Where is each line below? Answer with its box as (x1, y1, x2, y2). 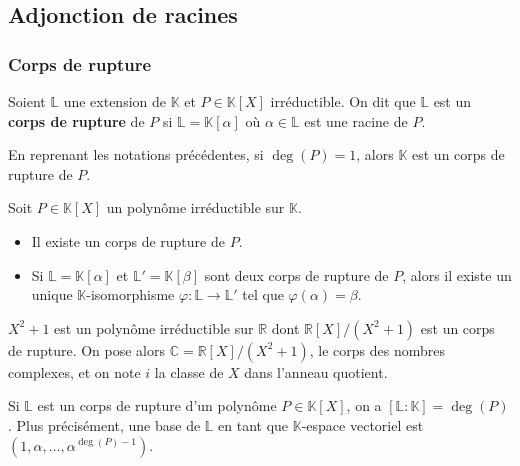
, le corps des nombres (309, 339, 445, 360)
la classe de (154, 361, 224, 382)
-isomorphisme (86, 284, 175, 305)
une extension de (63, 91, 166, 111)
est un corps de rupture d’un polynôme (37, 395, 277, 416)
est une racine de (304, 110, 408, 131)
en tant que (218, 414, 289, 435)
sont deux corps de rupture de (204, 264, 389, 285)
